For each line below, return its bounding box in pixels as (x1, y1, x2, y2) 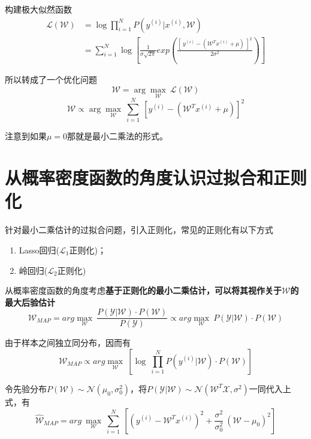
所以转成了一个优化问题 (5, 73, 97, 86)
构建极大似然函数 (5, 3, 72, 15)
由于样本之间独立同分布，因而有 (5, 336, 131, 349)
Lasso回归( (19, 243, 60, 256)
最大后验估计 (5, 295, 55, 308)
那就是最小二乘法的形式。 (67, 130, 168, 142)
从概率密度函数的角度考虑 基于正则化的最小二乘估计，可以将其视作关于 (5, 284, 282, 297)
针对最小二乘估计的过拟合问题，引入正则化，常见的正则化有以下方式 (5, 223, 273, 236)
